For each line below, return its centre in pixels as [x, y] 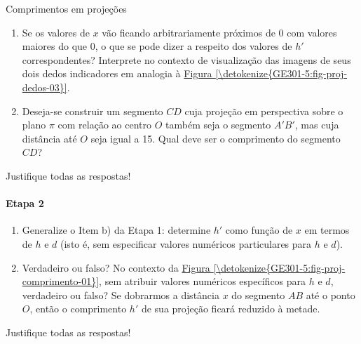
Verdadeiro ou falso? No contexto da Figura [116, 267]
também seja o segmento [218, 125]
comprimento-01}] [61, 281]
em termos [327, 230]
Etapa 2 [25, 203]
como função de [259, 230]
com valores [312, 32]
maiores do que [55, 46]
